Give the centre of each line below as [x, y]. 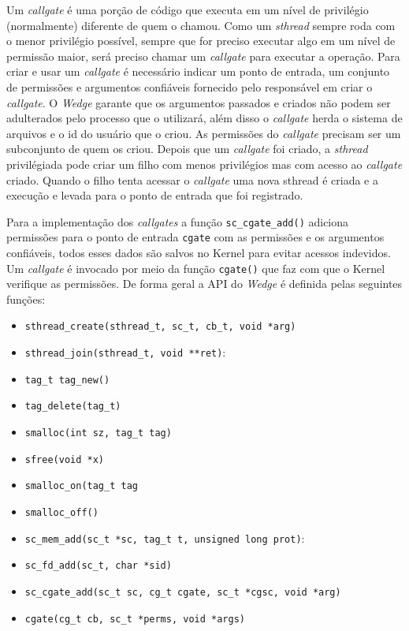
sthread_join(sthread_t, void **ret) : [125, 352]
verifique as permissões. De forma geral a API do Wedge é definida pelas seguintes [204, 284]
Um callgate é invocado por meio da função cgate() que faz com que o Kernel [196, 268]
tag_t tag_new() [67, 380]
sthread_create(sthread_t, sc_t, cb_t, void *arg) [160, 327]
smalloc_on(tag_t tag [81, 486]
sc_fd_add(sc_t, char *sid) [98, 566]
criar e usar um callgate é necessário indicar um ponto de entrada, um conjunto [198, 71]
